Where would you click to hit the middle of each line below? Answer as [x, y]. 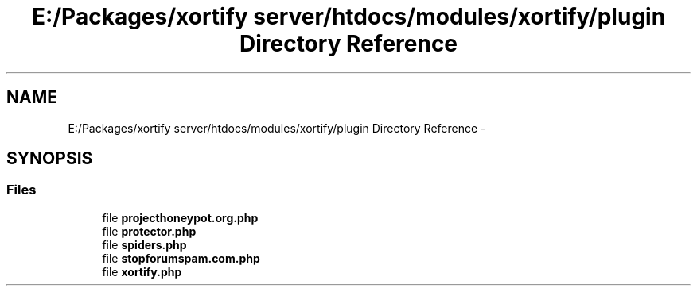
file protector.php [149, 231]
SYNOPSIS [50, 159]
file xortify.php [142, 271]
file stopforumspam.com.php [181, 258]
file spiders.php [144, 244]
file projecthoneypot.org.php [180, 217]
